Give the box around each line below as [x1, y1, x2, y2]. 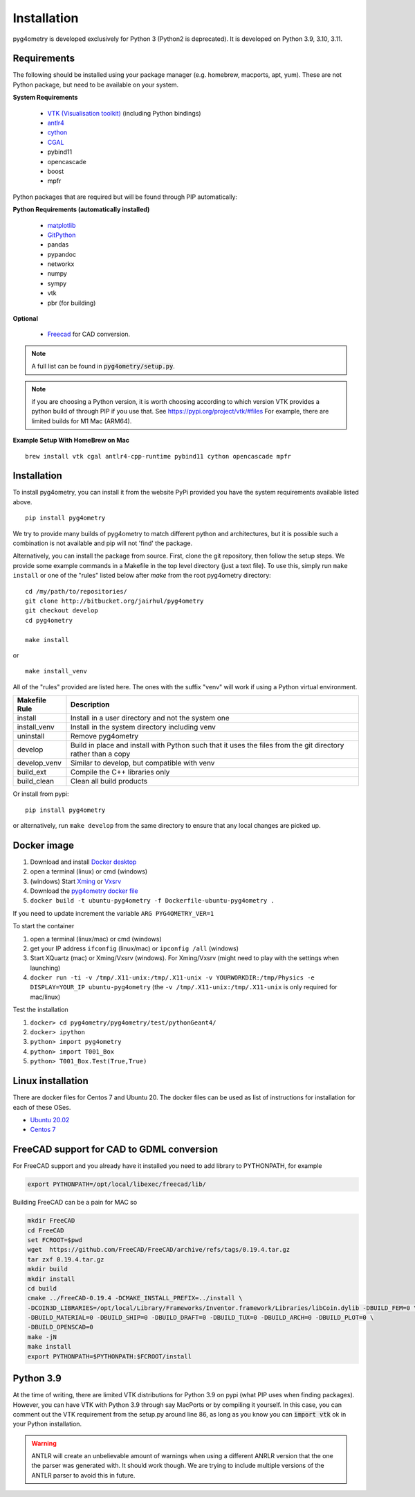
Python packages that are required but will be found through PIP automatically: [12, 193, 238, 201]
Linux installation [12, 1075, 89, 1087]
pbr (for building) [47, 299, 96, 307]
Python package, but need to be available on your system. [12, 80, 179, 89]
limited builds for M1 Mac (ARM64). [31, 416, 132, 425]
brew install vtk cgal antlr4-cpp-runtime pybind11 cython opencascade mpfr [25, 452, 292, 460]
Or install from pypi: [12, 790, 69, 798]
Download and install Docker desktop [30, 858, 137, 866]
